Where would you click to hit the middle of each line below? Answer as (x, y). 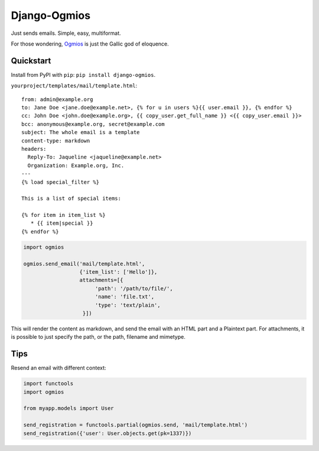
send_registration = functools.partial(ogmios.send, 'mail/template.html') (136, 425)
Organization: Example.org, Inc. (76, 165)
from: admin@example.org (57, 99)
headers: (34, 149)
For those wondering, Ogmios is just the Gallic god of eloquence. (90, 44)
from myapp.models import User (69, 408)
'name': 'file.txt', (125, 297)
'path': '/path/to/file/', (134, 288)
